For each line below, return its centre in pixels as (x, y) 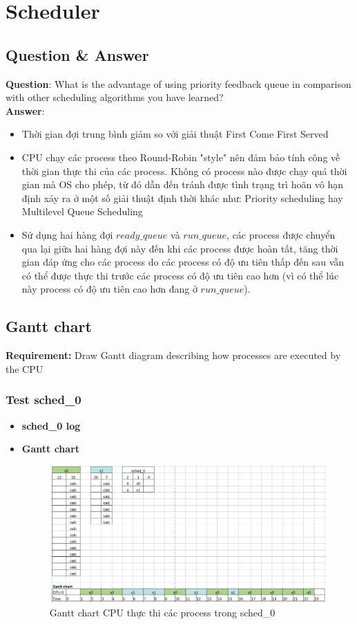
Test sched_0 (44, 400)
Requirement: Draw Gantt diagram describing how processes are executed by (173, 355)
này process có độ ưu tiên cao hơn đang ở (109, 289)
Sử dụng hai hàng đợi (67, 234)
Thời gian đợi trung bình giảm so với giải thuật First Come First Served (175, 134)
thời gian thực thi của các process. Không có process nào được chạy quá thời (184, 171)
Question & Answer (77, 54)
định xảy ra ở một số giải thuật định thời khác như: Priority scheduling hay (182, 198)
